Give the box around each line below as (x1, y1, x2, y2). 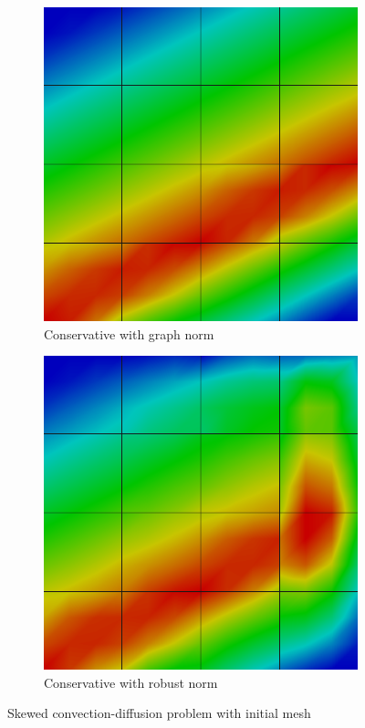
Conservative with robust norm (44, 672, 218, 692)
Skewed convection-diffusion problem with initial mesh (7, 703, 311, 723)
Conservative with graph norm (44, 324, 214, 343)
